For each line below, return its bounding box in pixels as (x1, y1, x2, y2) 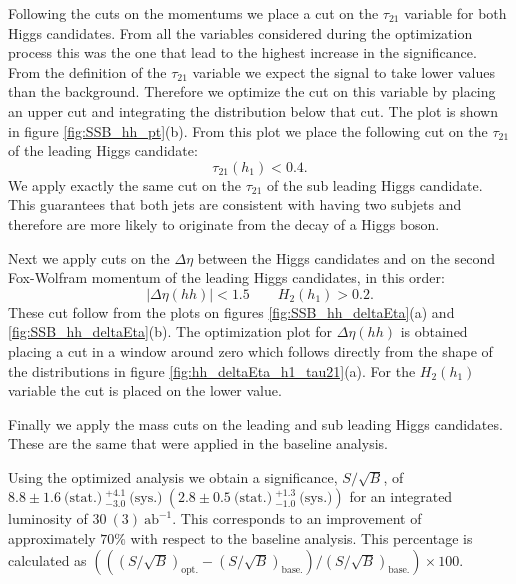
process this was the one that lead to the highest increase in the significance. (8, 42, 477, 63)
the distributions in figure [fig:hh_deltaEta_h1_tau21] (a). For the (8, 360, 416, 381)
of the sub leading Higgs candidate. (267, 174, 483, 195)
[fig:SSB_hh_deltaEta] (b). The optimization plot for (8, 321, 333, 342)
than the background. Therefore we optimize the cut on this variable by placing (8, 81, 496, 102)
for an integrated (349, 486, 453, 507)
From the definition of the (8, 61, 167, 82)
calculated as (8, 549, 87, 570)
